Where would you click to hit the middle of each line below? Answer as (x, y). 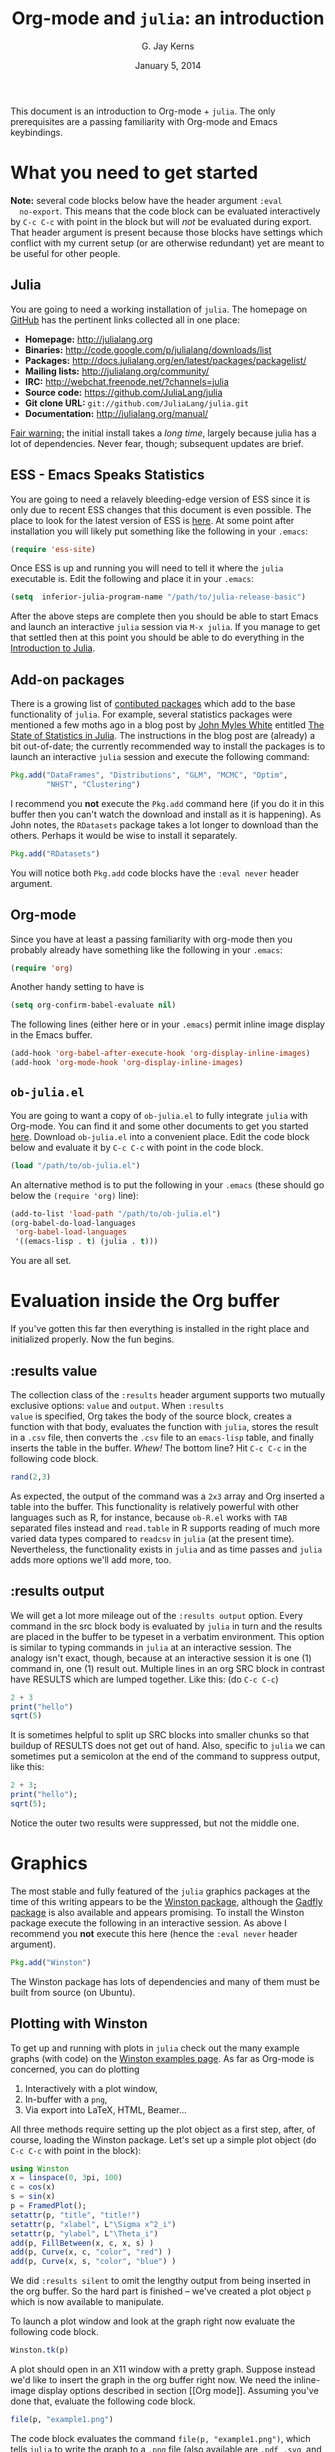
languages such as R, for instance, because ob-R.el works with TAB (149, 1517)
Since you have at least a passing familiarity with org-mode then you (151, 939)
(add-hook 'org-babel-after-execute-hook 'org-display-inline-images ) (160, 1053)
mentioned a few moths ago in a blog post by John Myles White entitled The (167, 725)
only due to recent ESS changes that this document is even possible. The (161, 509)
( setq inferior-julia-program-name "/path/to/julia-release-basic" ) (158, 597)
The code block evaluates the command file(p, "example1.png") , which (161, 2438)
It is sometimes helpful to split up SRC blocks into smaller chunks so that (160, 1735)
